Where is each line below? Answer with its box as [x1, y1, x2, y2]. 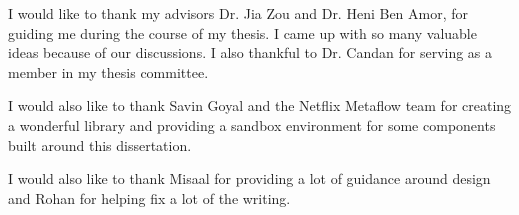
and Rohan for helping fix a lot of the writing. [8, 187, 291, 208]
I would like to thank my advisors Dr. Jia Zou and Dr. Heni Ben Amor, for [8, 3, 469, 23]
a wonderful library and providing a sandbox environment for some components [8, 114, 496, 135]
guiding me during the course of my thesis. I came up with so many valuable [8, 22, 477, 43]
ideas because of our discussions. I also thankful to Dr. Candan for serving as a [8, 42, 493, 63]
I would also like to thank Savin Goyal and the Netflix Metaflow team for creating [8, 95, 512, 116]
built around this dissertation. [8, 134, 192, 155]
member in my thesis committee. [8, 61, 209, 82]
